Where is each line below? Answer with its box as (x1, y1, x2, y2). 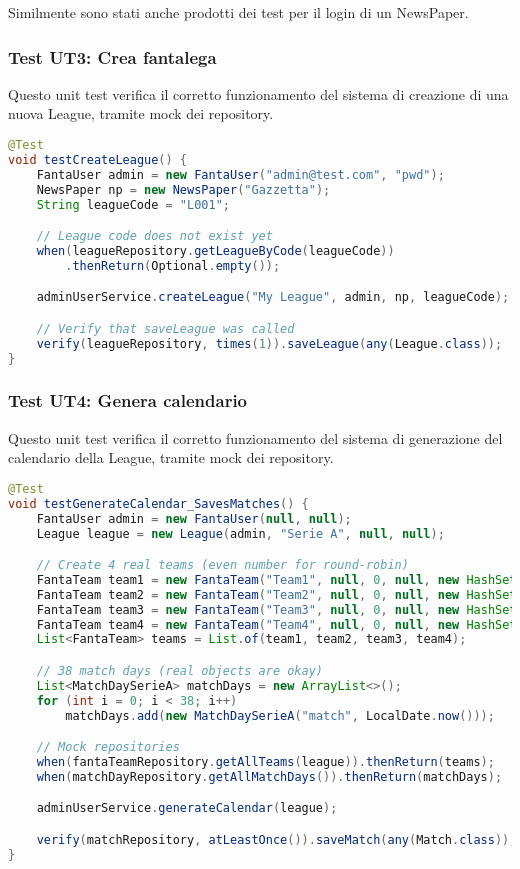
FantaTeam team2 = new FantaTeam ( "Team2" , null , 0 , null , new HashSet (36, 587, 517, 602)
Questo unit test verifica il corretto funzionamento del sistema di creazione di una (8, 83, 509, 104)
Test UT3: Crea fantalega (8, 44, 217, 69)
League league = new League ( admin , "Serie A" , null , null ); (36, 526, 445, 541)
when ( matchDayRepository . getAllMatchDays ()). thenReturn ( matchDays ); (36, 769, 503, 784)
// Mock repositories (36, 740, 180, 755)
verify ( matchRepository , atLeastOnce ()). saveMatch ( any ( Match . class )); (36, 832, 517, 847)
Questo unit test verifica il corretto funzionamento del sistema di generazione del (8, 427, 503, 448)
